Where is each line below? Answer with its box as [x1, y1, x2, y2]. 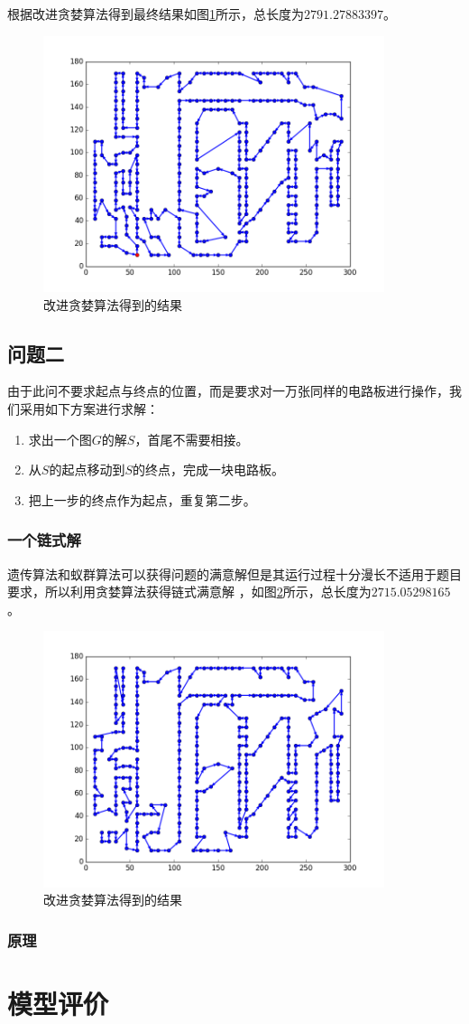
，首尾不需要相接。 [134, 429, 249, 448]
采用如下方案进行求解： [19, 399, 159, 418]
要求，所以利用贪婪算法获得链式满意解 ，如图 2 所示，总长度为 [7, 582, 372, 601]
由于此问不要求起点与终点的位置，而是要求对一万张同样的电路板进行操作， [7, 381, 449, 400]
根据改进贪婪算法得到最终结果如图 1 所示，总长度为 [7, 5, 304, 23]
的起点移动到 [49, 460, 125, 479]
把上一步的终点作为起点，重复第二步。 [28, 490, 256, 509]
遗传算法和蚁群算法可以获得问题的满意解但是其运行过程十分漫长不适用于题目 [7, 564, 462, 583]
